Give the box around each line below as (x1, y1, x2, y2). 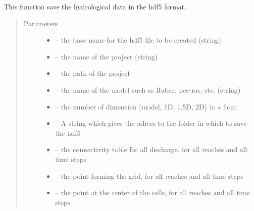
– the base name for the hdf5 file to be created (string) (55, 35, 221, 45)
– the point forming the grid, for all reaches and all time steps (55, 170, 244, 181)
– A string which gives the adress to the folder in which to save (55, 118, 247, 128)
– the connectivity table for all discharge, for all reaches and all (55, 144, 247, 155)
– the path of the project (55, 68, 130, 78)
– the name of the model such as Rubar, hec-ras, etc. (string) (55, 84, 241, 95)
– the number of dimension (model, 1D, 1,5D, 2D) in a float (55, 101, 237, 111)
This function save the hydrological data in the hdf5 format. (4, 1, 187, 11)
